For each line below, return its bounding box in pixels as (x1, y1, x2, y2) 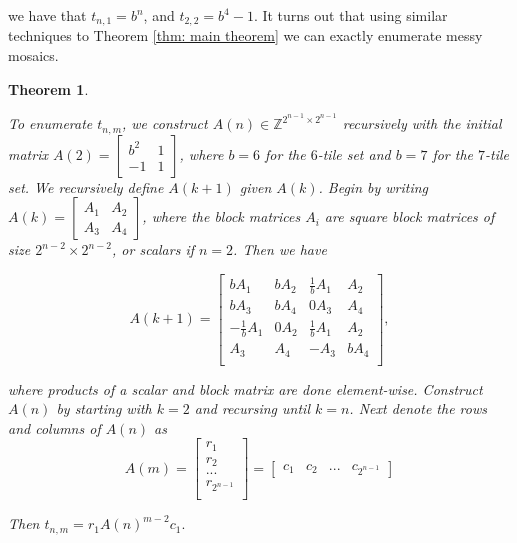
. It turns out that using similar (253, 5, 448, 25)
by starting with (56, 398, 152, 419)
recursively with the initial (342, 113, 502, 134)
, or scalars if (112, 239, 195, 260)
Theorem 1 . (8, 78, 89, 99)
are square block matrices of (324, 206, 495, 227)
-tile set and (317, 143, 391, 164)
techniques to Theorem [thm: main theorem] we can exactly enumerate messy (8, 25, 483, 46)
